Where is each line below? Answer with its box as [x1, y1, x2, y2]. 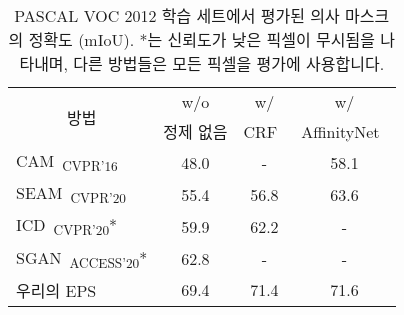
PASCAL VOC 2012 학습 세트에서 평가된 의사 [14, 4, 340, 27]
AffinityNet [301, 119, 380, 143]
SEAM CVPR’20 [16, 181, 127, 208]
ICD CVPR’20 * [16, 213, 118, 240]
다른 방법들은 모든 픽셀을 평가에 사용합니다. [73, 52, 385, 75]
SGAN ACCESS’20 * [16, 245, 148, 272]
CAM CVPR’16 [16, 149, 118, 176]
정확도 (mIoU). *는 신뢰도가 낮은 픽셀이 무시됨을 [28, 28, 375, 51]
